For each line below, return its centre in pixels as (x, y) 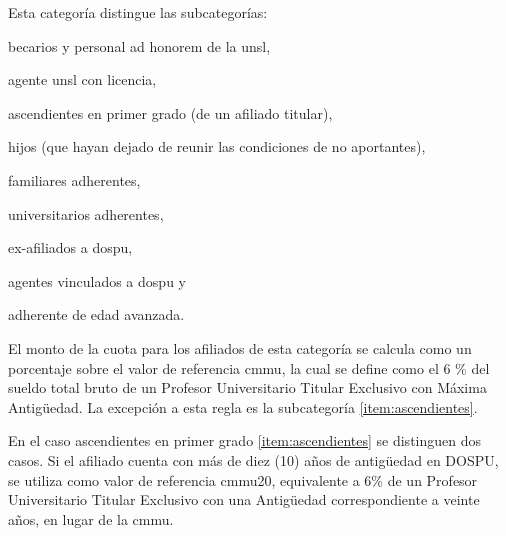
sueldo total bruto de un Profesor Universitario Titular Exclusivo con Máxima (247, 387)
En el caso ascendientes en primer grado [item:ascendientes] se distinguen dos (245, 440)
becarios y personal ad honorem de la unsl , (139, 45)
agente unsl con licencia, (82, 79)
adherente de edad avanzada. (96, 314)
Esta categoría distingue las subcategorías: (138, 12)
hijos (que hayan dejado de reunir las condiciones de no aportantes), (217, 146)
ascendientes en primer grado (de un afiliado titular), (170, 112)
